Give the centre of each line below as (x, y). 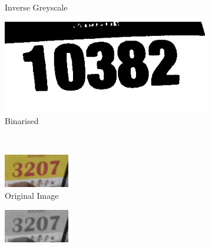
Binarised (22, 121)
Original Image (32, 195)
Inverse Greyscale (36, 7)
